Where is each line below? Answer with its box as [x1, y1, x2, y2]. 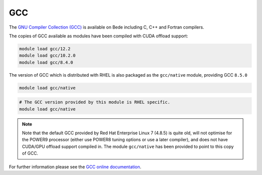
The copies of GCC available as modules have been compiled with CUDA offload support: [9, 33, 188, 39]
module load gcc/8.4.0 [19, 60, 73, 65]
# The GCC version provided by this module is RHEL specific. [19, 99, 170, 105]
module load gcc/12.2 [19, 46, 71, 51]
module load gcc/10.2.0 [19, 53, 76, 58]
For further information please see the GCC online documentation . [9, 164, 142, 170]
